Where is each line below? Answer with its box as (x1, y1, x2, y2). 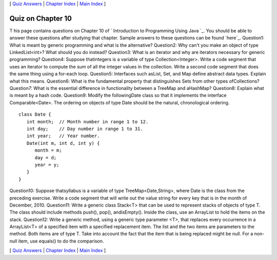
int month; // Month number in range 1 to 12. (26, 119, 149, 124)
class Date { (18, 112, 51, 118)
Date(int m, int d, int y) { (26, 140, 100, 146)
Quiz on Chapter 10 (9, 14, 72, 23)
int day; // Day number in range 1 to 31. (26, 126, 143, 132)
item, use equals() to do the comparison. (18, 238, 104, 244)
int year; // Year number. (26, 133, 100, 139)
